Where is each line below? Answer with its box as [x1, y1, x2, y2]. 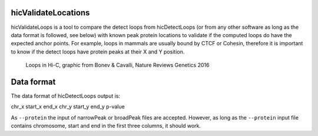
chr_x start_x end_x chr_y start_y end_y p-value [11, 103, 125, 110]
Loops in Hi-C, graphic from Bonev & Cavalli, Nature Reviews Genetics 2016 [25, 62, 210, 69]
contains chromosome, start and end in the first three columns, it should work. [11, 122, 201, 130]
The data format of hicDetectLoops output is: [11, 92, 121, 99]
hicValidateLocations [11, 8, 90, 18]
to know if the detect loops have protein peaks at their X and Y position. [11, 48, 185, 55]
